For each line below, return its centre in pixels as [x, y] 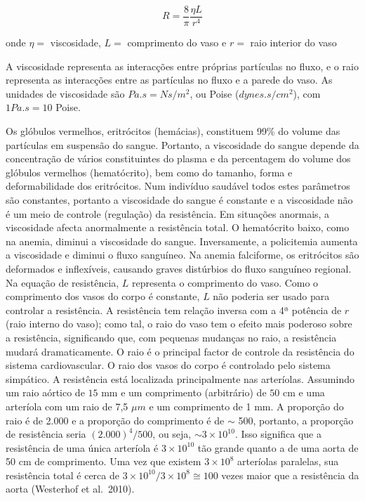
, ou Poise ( [214, 93]
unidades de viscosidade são [65, 93]
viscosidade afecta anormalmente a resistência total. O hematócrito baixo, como [178, 227]
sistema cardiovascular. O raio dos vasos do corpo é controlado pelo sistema [168, 365]
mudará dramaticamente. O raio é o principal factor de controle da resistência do [180, 351]
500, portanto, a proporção [296, 420]
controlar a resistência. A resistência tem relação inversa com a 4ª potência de [174, 310]
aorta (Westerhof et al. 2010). [70, 489]
